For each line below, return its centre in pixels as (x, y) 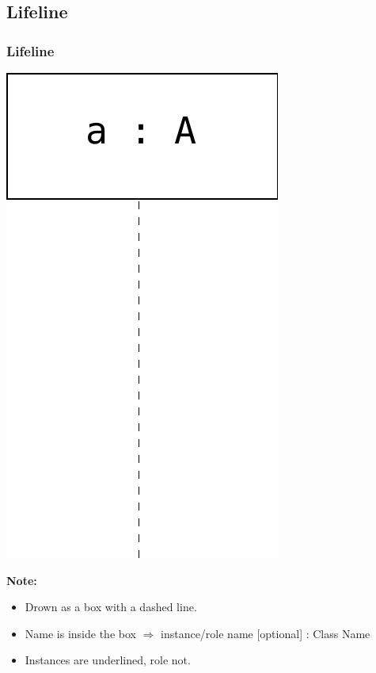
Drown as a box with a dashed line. (111, 607)
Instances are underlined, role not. (108, 660)
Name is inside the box (80, 633)
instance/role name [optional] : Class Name (266, 633)
